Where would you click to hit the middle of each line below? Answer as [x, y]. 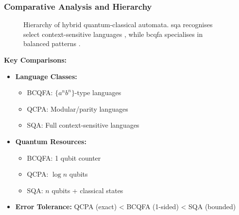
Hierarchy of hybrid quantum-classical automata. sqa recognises [118, 25]
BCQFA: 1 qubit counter [64, 157]
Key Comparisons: [35, 60]
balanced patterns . [52, 43]
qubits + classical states [87, 190]
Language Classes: [46, 76]
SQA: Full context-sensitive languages [83, 125]
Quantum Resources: [51, 141]
